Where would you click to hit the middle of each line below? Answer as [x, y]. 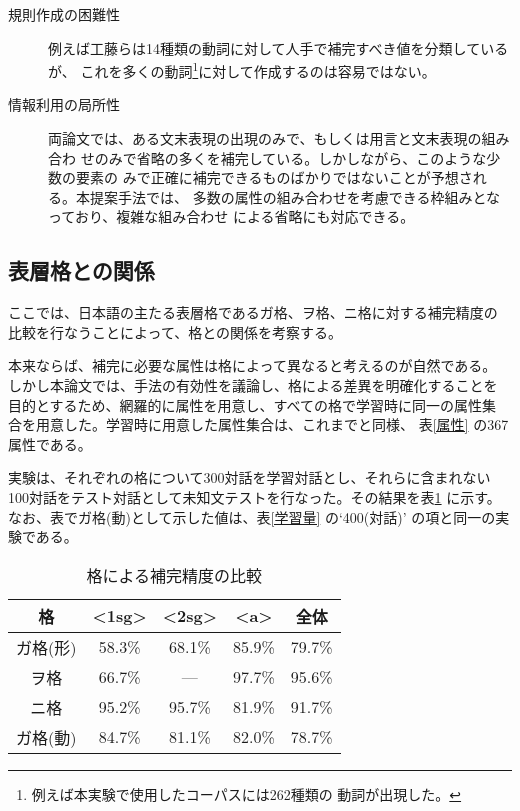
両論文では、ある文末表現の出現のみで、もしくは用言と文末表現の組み [279, 138]
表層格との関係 [81, 270]
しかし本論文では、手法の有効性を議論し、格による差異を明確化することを [253, 384]
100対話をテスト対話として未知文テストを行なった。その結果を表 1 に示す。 [254, 496]
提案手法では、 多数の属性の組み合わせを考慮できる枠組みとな [294, 196]
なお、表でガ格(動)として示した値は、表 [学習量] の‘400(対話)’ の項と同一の [252, 516]
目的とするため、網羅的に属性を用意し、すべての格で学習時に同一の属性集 [252, 404]
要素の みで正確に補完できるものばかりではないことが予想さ [274, 177]
